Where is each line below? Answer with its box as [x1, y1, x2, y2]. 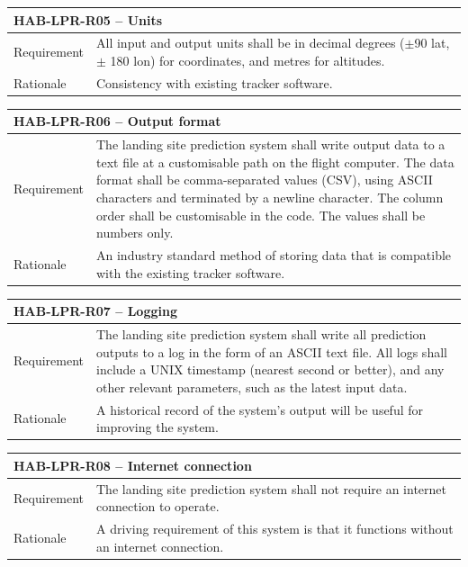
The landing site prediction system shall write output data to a [96, 135, 445, 154]
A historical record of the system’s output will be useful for [96, 400, 424, 418]
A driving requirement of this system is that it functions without [96, 519, 454, 538]
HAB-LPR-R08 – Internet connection [13, 455, 252, 474]
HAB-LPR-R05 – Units [13, 10, 163, 29]
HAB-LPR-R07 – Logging [13, 301, 177, 320]
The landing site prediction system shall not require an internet [96, 479, 446, 498]
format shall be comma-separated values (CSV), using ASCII [96, 170, 433, 189]
